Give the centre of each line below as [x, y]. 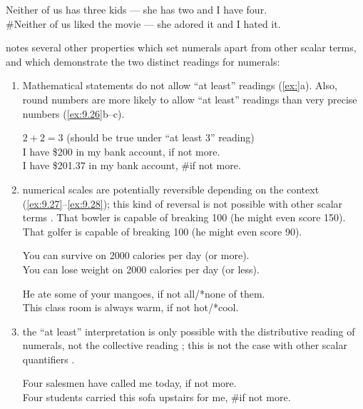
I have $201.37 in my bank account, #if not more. [132, 165]
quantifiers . [48, 359]
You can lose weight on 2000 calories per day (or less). [141, 269]
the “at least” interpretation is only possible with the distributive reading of [189, 331]
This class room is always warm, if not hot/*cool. [131, 307]
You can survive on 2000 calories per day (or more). [136, 255]
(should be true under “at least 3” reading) [160, 137]
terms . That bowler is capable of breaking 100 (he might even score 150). [184, 217]
